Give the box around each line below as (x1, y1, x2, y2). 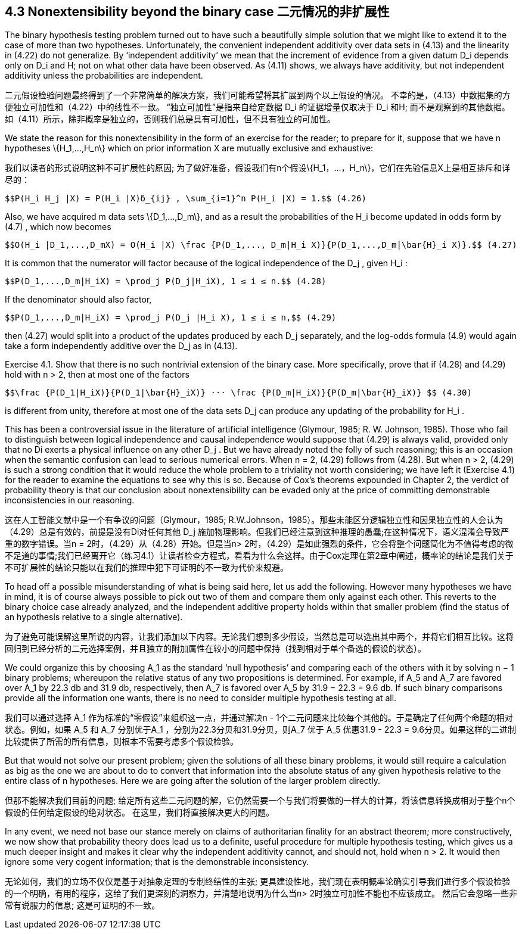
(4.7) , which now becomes (5, 222, 111, 232)
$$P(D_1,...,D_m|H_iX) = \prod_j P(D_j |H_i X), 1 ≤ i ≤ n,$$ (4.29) (5, 313, 337, 323)
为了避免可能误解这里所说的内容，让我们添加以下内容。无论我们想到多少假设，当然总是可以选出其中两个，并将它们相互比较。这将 (5, 631, 514, 642)
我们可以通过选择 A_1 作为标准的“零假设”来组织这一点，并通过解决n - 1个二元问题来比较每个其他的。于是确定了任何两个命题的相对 (5, 712, 513, 723)
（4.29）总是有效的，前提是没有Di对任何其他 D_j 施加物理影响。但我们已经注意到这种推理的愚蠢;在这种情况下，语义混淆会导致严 (5, 527, 509, 537)
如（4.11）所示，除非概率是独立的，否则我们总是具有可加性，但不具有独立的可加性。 (5, 114, 335, 124)
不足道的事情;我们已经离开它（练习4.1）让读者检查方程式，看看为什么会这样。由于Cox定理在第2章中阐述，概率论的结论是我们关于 (5, 550, 514, 561)
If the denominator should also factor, (5, 294, 152, 305)
